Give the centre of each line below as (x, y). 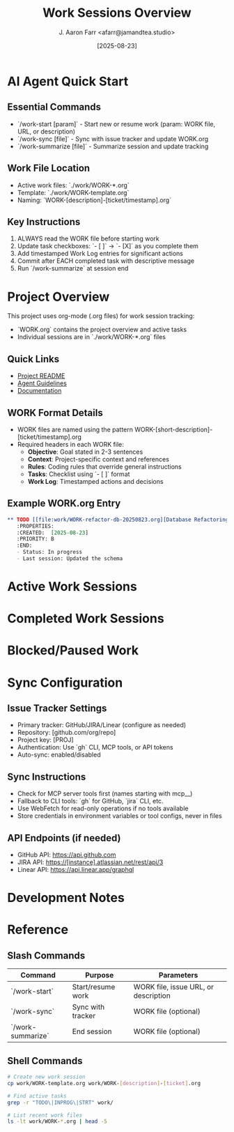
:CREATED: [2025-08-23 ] (53, 533)
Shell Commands (45, 1061)
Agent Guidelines (42, 383)
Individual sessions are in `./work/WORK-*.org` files (91, 337)
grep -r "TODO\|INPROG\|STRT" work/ (60, 1103)
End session (92, 1031)
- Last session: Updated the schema (70, 559)
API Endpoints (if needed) (64, 838)
